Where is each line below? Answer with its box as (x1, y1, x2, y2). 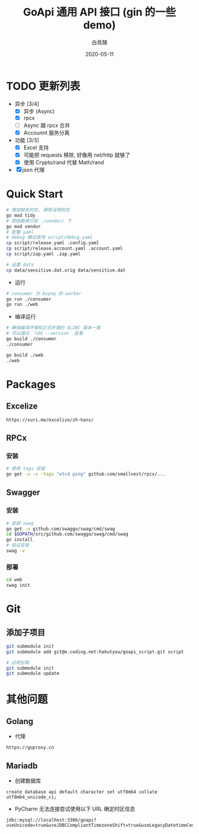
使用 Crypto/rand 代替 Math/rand (23, 159, 104, 166)
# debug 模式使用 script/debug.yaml (6, 235, 93, 241)
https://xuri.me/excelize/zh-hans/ (6, 417, 94, 423)
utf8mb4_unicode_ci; (6, 794, 57, 800)
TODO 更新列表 (6, 79, 81, 92)
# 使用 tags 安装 (6, 466, 46, 472)
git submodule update (6, 670, 60, 676)
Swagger (6, 487, 40, 498)
